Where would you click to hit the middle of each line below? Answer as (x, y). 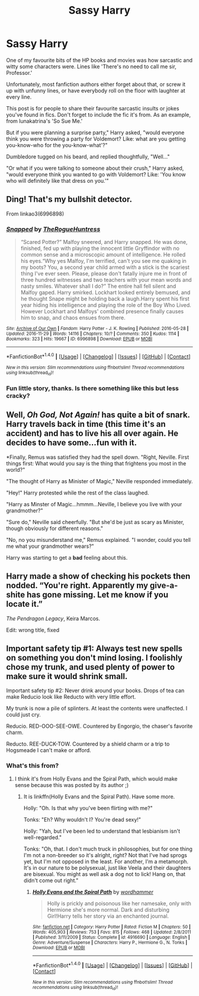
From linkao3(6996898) (35, 214)
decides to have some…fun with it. (72, 443)
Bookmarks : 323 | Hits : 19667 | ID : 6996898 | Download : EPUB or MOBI (79, 339)
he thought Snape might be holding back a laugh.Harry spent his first (105, 299)
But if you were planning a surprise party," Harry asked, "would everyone (95, 132)
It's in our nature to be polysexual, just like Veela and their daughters (107, 868)
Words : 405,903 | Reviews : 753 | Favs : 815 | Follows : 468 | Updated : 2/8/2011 (112, 932)
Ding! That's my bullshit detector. (69, 199)
